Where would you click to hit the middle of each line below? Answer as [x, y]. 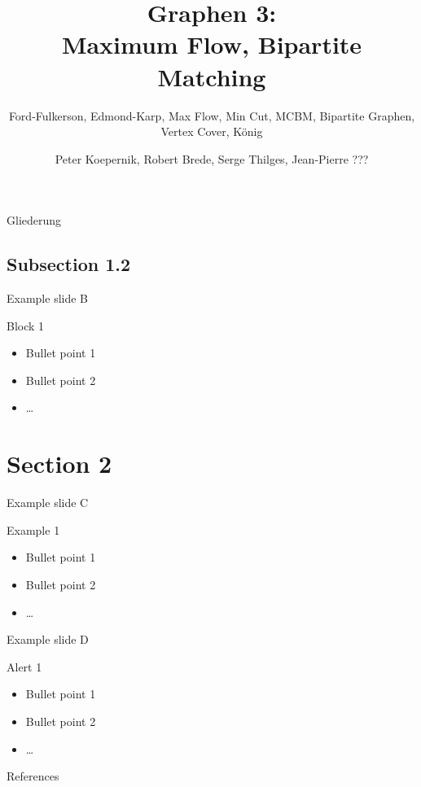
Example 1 [33, 529]
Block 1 [26, 325]
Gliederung [34, 220]
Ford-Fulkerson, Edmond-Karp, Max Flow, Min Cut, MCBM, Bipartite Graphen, [212, 115]
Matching [212, 76]
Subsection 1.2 [69, 264]
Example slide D [48, 639]
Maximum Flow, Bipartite [212, 44]
